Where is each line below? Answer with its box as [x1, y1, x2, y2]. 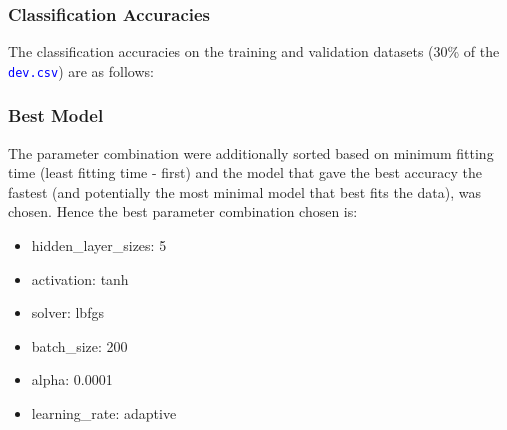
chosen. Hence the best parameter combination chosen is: [8, 201, 358, 222]
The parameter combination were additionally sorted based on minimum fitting [8, 142, 494, 163]
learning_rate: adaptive [31, 403, 177, 424]
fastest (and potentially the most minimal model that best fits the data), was [8, 181, 481, 202]
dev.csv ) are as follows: [8, 60, 154, 81]
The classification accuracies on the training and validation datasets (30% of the [8, 41, 500, 62]
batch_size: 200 [31, 335, 128, 356]
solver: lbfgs [31, 302, 104, 323]
